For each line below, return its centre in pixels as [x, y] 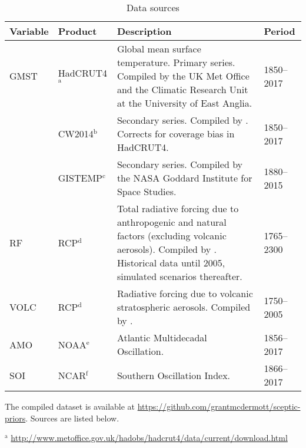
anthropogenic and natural [172, 222]
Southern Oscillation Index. [174, 375]
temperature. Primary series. [176, 62]
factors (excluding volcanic [172, 235]
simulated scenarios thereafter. [179, 276]
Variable [29, 31]
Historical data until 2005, [171, 263]
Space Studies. [147, 191]
